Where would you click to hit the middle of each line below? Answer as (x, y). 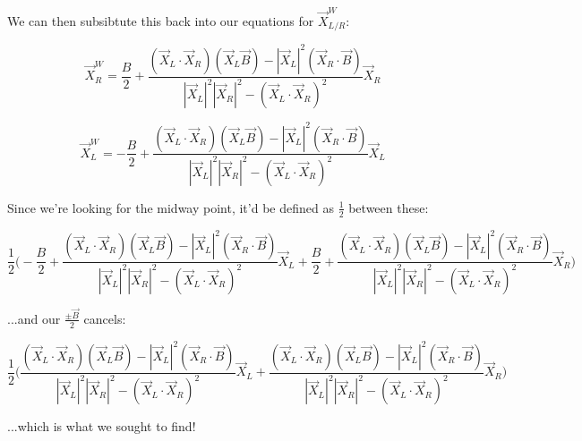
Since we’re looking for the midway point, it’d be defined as (171, 207)
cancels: (105, 318)
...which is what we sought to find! (102, 426)
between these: (389, 207)
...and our (34, 318)
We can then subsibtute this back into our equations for (161, 20)
